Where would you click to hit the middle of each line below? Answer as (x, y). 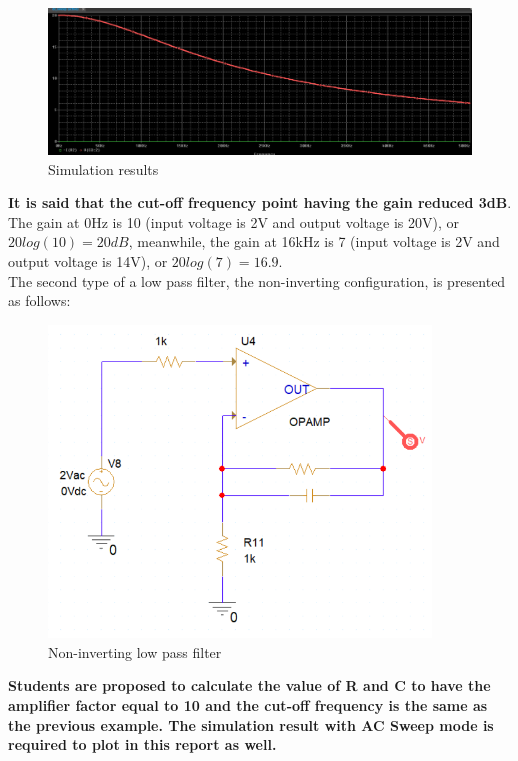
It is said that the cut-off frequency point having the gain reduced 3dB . (260, 202)
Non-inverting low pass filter (135, 651)
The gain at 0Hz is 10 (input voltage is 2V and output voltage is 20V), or (233, 221)
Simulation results (103, 168)
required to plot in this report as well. (142, 744)
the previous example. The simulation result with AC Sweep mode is (251, 724)
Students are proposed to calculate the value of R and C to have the (249, 685)
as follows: (39, 300)
